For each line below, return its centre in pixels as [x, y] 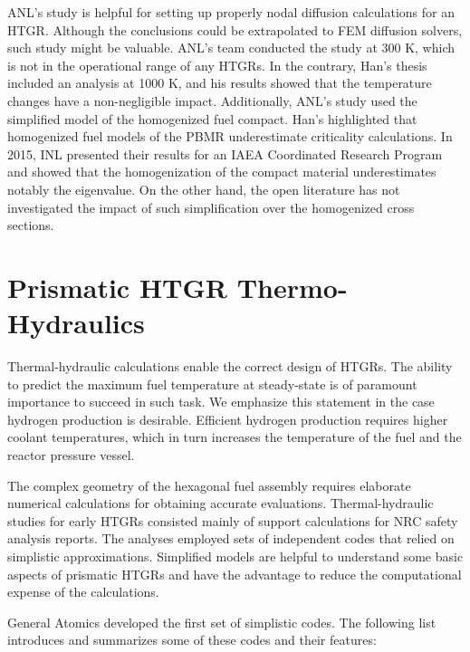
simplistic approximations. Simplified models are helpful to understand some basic [235, 556]
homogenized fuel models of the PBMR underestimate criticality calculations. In [230, 136]
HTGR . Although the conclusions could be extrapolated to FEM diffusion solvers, [235, 29]
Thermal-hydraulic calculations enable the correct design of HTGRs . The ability [230, 366]
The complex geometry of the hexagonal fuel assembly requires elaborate [209, 485]
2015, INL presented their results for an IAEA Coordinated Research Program [225, 153]
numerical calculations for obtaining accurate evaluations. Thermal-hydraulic [221, 503]
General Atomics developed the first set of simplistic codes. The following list [222, 622]
